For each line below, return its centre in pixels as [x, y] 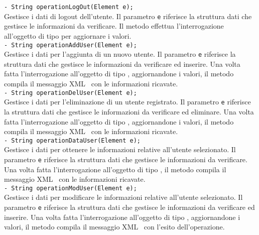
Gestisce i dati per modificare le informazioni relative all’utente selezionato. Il [123, 197]
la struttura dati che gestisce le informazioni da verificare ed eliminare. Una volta [129, 111]
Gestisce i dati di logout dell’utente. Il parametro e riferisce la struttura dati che [128, 16]
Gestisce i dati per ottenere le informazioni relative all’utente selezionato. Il [120, 149]
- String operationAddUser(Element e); [71, 45]
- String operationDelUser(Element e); [71, 93]
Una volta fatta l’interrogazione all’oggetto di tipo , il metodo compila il [115, 169]
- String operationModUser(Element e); [71, 188]
